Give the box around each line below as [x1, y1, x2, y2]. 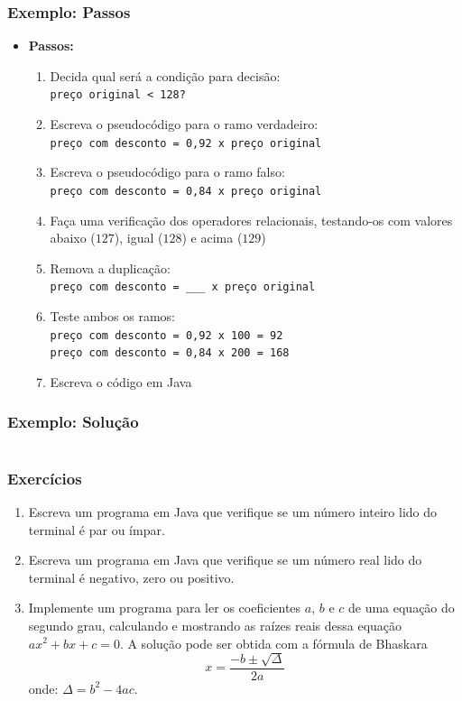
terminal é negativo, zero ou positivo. [28, 567, 235, 586]
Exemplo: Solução [7, 410, 139, 433]
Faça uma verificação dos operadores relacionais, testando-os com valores [50, 210, 453, 229]
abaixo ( [50, 228, 96, 247]
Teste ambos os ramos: [50, 307, 175, 325]
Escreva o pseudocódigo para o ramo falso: [50, 162, 285, 181]
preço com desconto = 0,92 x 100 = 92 [50, 328, 283, 342]
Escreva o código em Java [50, 372, 192, 391]
